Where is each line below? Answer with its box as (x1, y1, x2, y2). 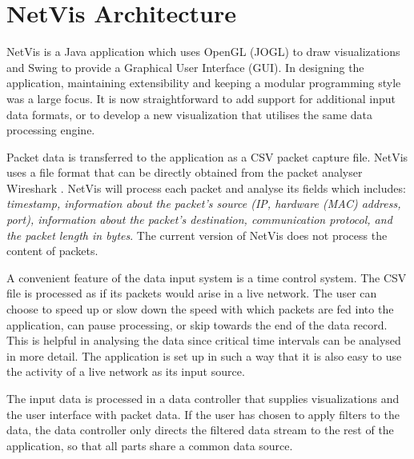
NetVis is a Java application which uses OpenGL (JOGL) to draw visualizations (6, 43, 400, 60)
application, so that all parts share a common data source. (6, 437, 293, 453)
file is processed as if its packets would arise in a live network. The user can (6, 285, 377, 301)
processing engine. (6, 122, 95, 138)
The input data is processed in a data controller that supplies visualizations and (6, 390, 400, 406)
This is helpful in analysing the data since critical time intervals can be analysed (6, 332, 401, 349)
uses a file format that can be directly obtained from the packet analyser (6, 164, 363, 181)
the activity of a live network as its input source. (6, 363, 245, 380)
